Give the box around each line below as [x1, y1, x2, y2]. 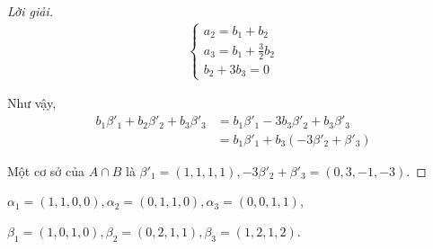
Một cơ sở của [7, 161, 85, 180]
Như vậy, [7, 93, 57, 112]
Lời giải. [7, 2, 54, 20]
